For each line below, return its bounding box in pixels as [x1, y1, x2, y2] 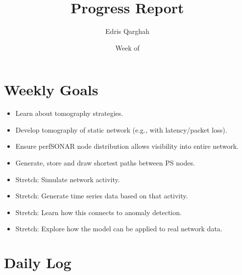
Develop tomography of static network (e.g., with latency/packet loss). [15, 124, 227, 135]
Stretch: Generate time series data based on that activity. [15, 191, 188, 201]
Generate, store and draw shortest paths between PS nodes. [15, 158, 195, 168]
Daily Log [4, 252, 72, 273]
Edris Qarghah [105, 26, 149, 36]
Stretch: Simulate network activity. [15, 174, 120, 184]
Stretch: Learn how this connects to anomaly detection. [15, 207, 182, 217]
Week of [115, 42, 140, 53]
